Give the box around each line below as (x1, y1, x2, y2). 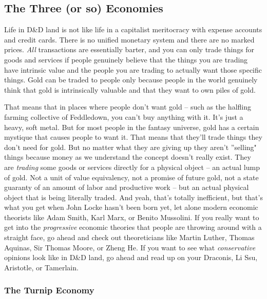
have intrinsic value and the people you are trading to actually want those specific (4, 64, 262, 75)
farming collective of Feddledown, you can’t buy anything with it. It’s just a (4, 111, 243, 122)
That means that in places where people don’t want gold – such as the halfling (4, 101, 251, 112)
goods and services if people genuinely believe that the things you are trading (4, 54, 248, 65)
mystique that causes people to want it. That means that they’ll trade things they (4, 132, 262, 142)
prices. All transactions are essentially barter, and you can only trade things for (4, 44, 255, 55)
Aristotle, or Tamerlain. (4, 262, 79, 272)
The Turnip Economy (4, 284, 94, 296)
